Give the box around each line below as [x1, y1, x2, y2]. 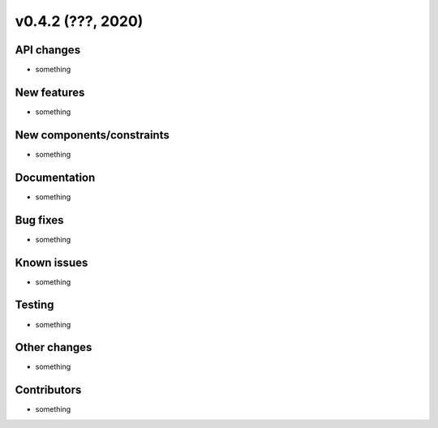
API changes [15, 43, 81, 57]
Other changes [15, 340, 92, 354]
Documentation [15, 170, 96, 184]
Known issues [15, 255, 88, 269]
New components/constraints [15, 128, 170, 142]
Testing [15, 298, 54, 312]
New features [15, 85, 85, 99]
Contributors [15, 383, 82, 397]
